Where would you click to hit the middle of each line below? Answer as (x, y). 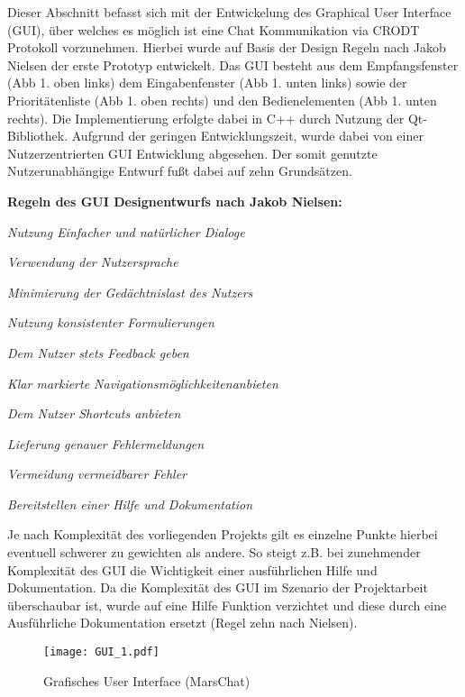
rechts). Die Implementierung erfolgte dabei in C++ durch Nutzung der (206, 118)
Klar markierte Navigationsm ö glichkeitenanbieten (143, 383)
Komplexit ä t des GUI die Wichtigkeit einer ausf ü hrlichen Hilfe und (192, 569)
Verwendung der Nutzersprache (93, 262)
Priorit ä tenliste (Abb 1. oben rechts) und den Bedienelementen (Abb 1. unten (222, 100)
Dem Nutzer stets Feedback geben (98, 352)
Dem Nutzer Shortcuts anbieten (94, 413)
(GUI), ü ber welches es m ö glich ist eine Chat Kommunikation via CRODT (214, 29)
